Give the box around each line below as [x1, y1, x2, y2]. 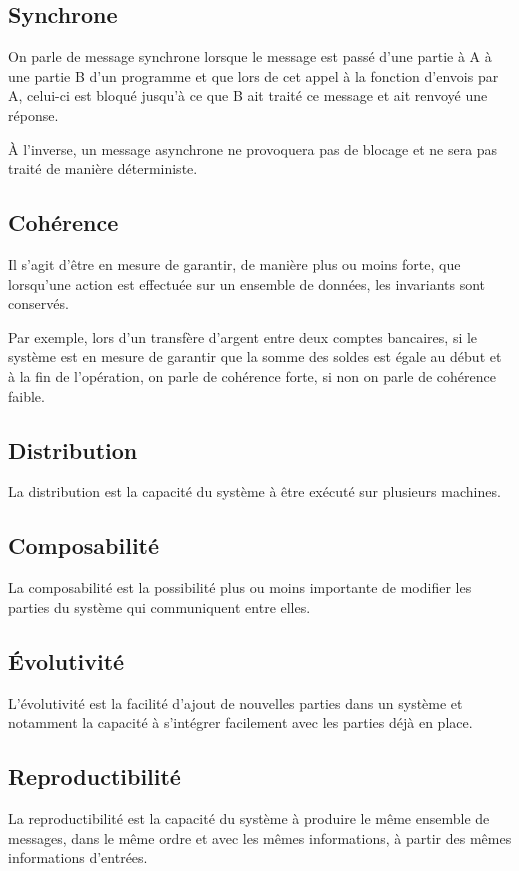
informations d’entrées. [8, 847, 148, 868]
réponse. [8, 104, 59, 125]
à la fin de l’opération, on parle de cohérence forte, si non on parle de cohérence [8, 365, 496, 386]
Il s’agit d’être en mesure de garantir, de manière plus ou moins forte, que [8, 253, 461, 274]
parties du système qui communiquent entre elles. [8, 596, 311, 617]
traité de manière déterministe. [8, 158, 198, 179]
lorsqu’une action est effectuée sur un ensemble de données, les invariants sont [8, 273, 486, 294]
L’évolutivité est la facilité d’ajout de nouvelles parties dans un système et [8, 692, 463, 713]
